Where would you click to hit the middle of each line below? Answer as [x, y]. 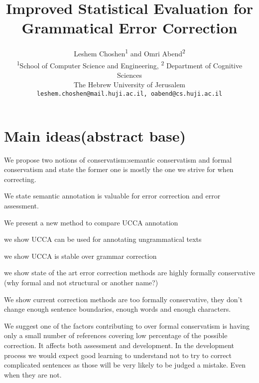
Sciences [129, 75]
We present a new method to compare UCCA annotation [91, 222]
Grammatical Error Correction [129, 28]
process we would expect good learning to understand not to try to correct [118, 355]
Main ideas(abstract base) [95, 135]
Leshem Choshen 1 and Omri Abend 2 [129, 53]
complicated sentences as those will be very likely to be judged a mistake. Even [125, 365]
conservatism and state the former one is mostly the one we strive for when [119, 169]
